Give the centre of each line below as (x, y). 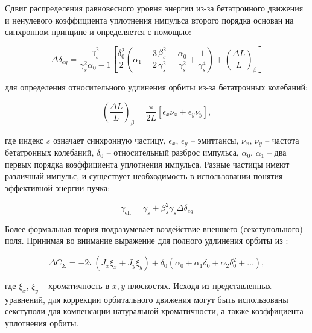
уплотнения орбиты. (42, 323)
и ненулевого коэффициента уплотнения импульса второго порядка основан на (149, 20)
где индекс (24, 140)
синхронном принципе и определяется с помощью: (98, 32)
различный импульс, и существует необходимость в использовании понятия (144, 176)
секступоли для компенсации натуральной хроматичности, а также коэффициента (154, 311)
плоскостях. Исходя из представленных (199, 286)
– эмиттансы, (215, 140)
